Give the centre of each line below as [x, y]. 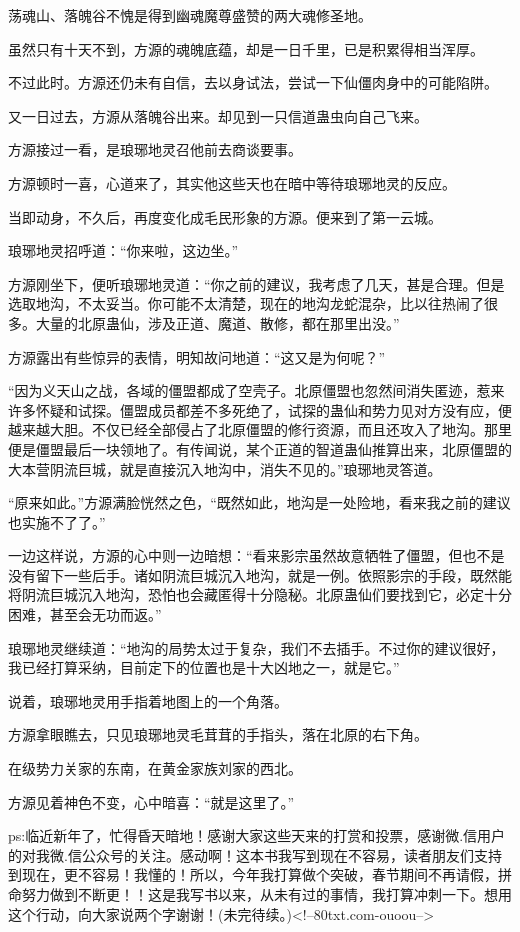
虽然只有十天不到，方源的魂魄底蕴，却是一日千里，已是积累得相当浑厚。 [246, 48]
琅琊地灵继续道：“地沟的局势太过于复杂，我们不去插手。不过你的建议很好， [256, 647]
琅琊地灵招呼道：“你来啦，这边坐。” [123, 250]
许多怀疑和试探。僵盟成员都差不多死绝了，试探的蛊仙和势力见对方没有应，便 [260, 409]
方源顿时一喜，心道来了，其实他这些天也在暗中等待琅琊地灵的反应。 [232, 182]
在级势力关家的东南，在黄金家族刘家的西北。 [155, 768]
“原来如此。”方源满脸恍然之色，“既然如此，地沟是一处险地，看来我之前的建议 [259, 502]
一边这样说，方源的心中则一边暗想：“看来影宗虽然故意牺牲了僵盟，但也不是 [256, 555]
